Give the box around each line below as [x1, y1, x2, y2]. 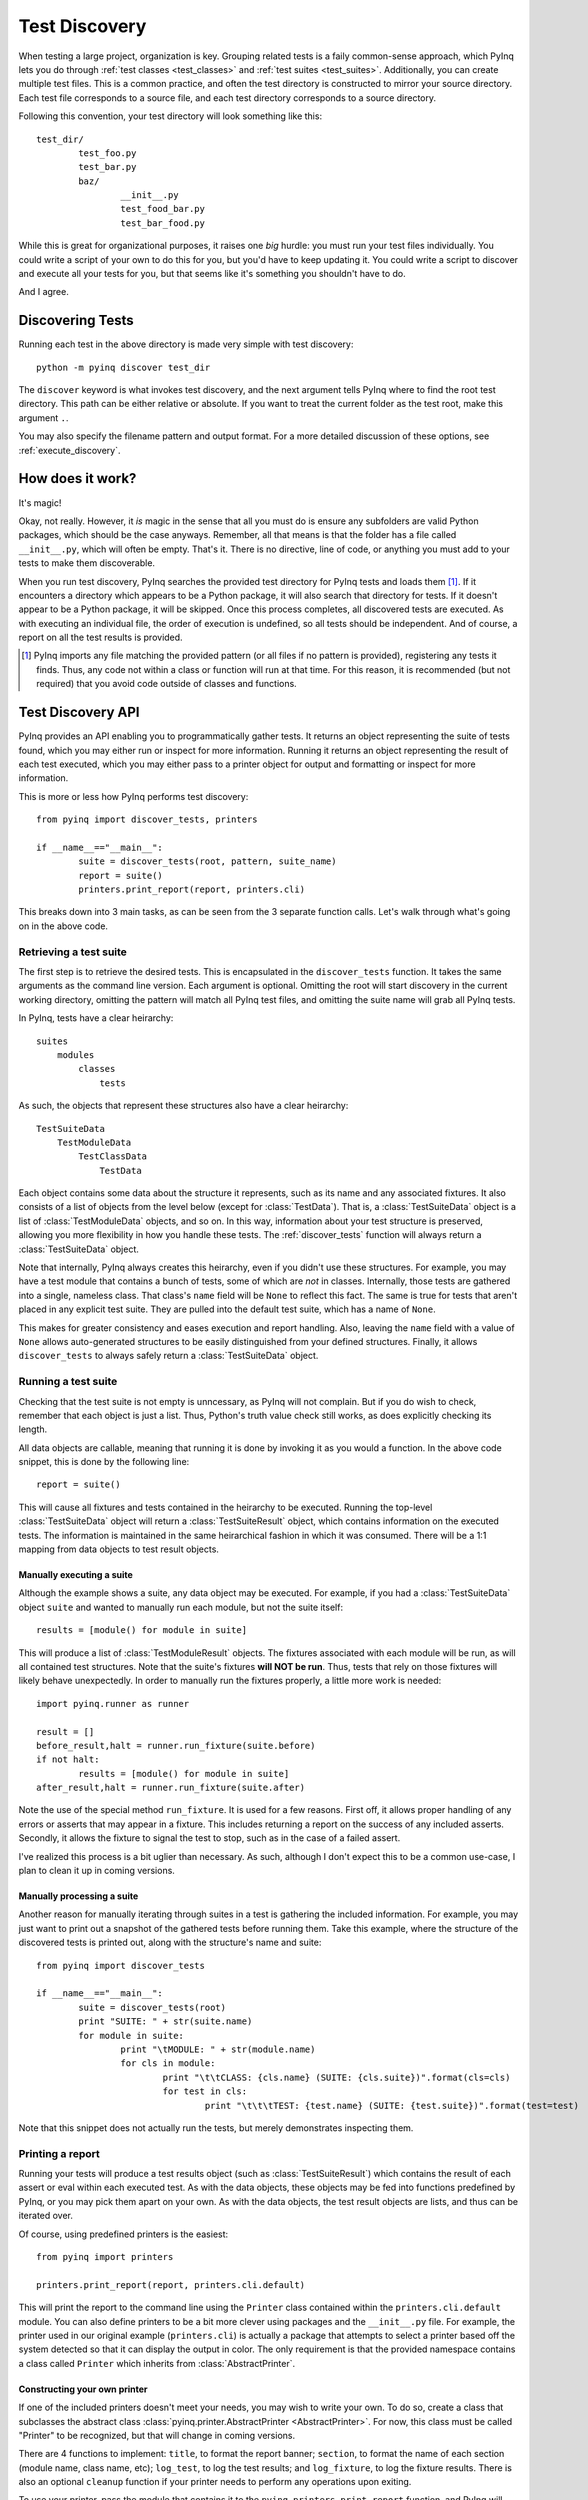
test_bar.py [78, 161, 137, 173]
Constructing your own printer [18, 2383, 149, 2395]
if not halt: [36, 1754, 100, 1765]
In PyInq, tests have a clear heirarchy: [18, 1012, 174, 1024]
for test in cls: [162, 2086, 248, 2097]
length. [18, 1423, 48, 1435]
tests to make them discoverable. [18, 557, 155, 569]
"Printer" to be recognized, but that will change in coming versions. [18, 2429, 295, 2441]
